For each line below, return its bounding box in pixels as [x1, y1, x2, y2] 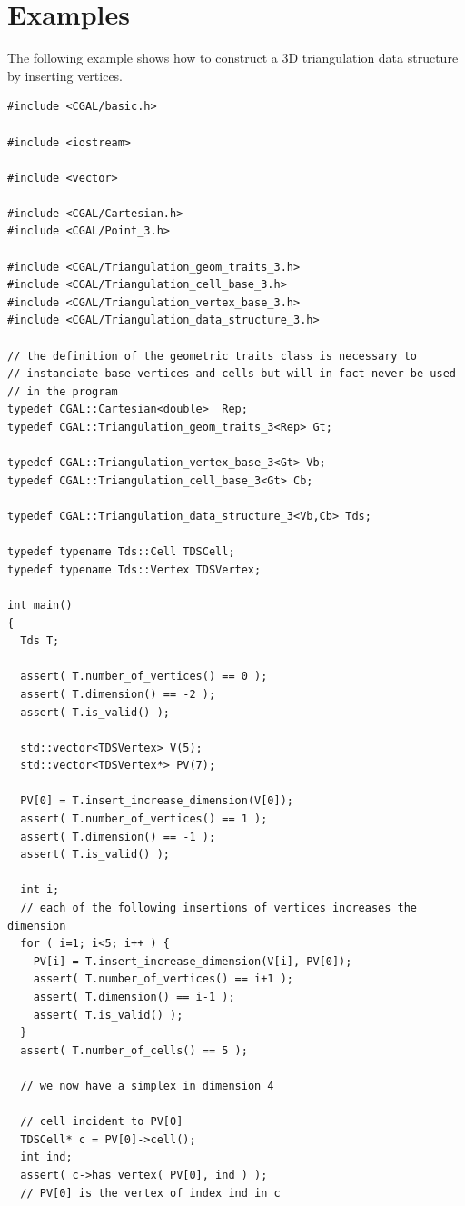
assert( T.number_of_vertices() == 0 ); [20, 670, 268, 683]
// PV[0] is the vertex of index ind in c [20, 1186, 281, 1200]
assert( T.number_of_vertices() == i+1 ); [33, 972, 293, 986]
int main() [7, 598, 73, 612]
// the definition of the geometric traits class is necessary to [7, 349, 418, 363]
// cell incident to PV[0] [20, 1115, 183, 1129]
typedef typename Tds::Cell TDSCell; [7, 545, 235, 559]
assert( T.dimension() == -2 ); [20, 687, 216, 701]
